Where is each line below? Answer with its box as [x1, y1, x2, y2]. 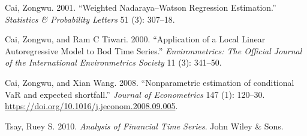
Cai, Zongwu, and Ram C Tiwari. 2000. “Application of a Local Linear [5, 33, 266, 45]
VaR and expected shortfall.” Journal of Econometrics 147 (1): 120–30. [5, 88, 265, 100]
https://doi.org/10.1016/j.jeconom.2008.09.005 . [5, 100, 178, 112]
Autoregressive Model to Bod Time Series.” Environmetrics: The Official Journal [5, 44, 302, 57]
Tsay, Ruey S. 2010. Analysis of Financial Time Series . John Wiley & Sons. [5, 119, 284, 132]
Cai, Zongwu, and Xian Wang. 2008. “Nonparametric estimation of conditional [5, 76, 294, 88]
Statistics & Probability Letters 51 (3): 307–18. [5, 13, 175, 25]
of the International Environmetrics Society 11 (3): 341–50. [5, 56, 222, 69]
